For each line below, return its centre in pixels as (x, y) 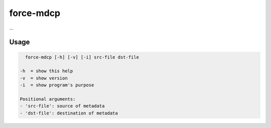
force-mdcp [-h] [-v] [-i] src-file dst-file (82, 57)
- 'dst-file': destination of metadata (69, 113)
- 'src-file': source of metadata (62, 106)
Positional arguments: (48, 99)
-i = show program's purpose (57, 85)
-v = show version (44, 78)
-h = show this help (46, 71)
